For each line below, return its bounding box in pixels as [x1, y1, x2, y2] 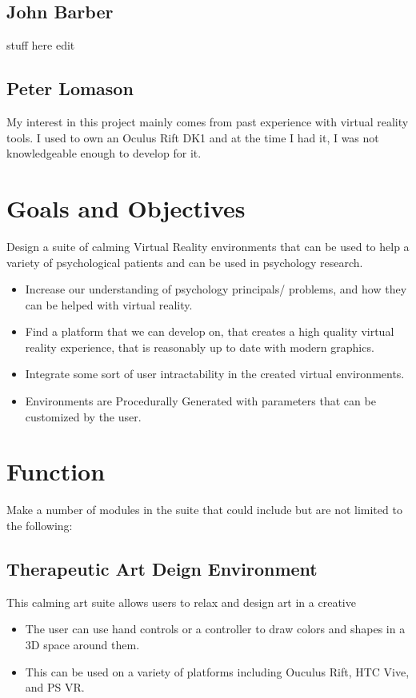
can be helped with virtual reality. [25, 296, 193, 313]
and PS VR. [25, 679, 85, 696]
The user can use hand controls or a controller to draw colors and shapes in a [25, 620, 406, 637]
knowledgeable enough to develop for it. [6, 145, 202, 162]
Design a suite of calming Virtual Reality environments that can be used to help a [6, 237, 410, 254]
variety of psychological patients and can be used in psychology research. [6, 253, 363, 270]
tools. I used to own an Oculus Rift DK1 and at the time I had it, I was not [6, 129, 379, 146]
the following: [6, 517, 73, 533]
